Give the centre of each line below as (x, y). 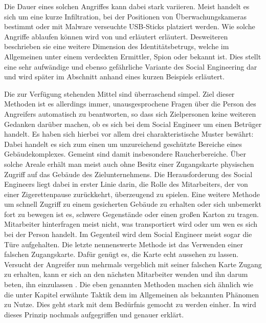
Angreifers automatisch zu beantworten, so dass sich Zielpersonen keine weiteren (130, 113)
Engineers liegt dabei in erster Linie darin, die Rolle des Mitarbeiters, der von (126, 184)
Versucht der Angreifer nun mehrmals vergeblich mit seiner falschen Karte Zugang (133, 264)
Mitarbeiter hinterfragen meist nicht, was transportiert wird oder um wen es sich (131, 224)
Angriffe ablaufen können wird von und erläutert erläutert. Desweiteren (116, 36)
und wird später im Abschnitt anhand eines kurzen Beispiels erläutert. (114, 77)
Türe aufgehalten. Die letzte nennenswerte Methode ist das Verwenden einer (124, 244)
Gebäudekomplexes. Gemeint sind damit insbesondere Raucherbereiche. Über (125, 154)
